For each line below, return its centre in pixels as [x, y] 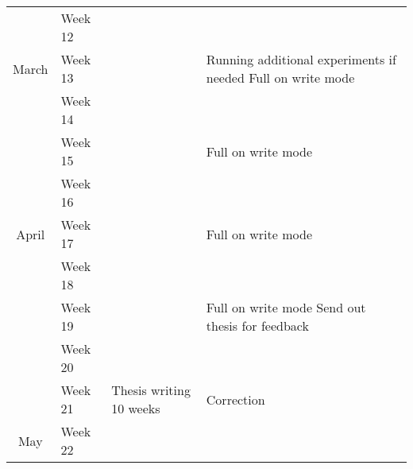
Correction [235, 399]
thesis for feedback [257, 326]
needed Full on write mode [280, 78]
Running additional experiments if [301, 59]
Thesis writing [151, 390]
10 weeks [136, 408]
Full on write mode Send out [286, 307]
